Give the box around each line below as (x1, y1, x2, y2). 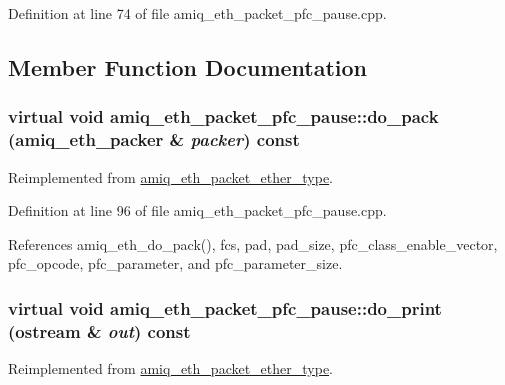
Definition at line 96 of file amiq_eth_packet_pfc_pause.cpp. (8, 200, 387, 221)
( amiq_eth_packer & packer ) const (8, 127, 300, 152)
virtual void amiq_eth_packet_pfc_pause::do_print (8, 295, 442, 320)
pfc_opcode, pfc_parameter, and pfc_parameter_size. (8, 253, 343, 274)
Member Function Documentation (8, 51, 368, 82)
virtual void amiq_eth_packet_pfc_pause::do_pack (8, 104, 439, 129)
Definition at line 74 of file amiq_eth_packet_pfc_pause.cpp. (8, 3, 387, 23)
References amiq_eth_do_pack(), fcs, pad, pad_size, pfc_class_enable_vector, (8, 233, 498, 254)
